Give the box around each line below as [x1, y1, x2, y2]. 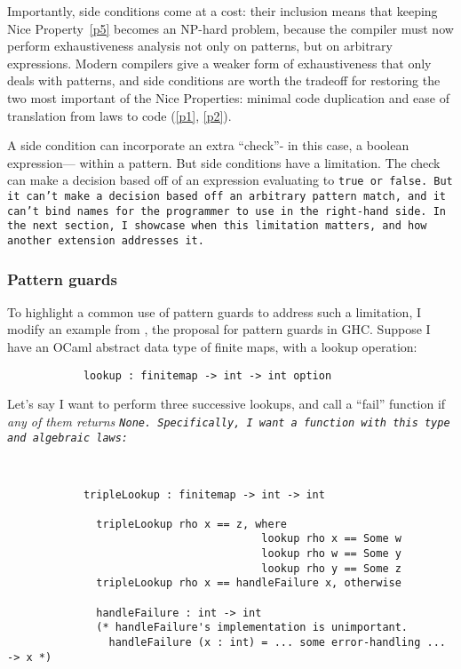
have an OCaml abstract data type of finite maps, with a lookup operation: [7, 338, 417, 356]
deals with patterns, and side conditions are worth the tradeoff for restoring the [7, 71, 441, 90]
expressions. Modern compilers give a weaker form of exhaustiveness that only [7, 53, 432, 72]
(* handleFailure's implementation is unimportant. [96, 621, 409, 634]
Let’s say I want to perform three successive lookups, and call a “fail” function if [7, 394, 446, 413]
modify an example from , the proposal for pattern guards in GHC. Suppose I [7, 320, 431, 338]
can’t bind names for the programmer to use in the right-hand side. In [7, 204, 446, 218]
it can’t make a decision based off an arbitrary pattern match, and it [7, 190, 446, 203]
